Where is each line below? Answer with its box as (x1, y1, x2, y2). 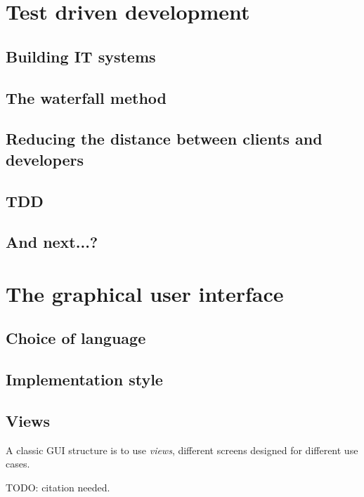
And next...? (6, 231, 98, 253)
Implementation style (6, 369, 163, 390)
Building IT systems (6, 45, 156, 67)
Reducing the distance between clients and (6, 128, 323, 150)
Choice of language (6, 327, 146, 349)
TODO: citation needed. (6, 480, 110, 494)
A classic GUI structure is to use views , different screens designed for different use (6, 442, 358, 457)
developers (6, 148, 84, 170)
